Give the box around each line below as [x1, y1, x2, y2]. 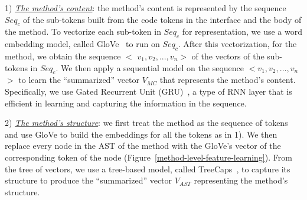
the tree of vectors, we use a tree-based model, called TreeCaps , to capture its [5, 162, 290, 175]
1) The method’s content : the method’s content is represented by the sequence [5, 2, 286, 14]
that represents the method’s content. [159, 74, 296, 86]
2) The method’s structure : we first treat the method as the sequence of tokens [5, 116, 288, 129]
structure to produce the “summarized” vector [5, 174, 172, 186]
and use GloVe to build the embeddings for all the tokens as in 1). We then [5, 128, 277, 140]
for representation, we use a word [182, 25, 302, 38]
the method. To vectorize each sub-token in [5, 25, 161, 38]
